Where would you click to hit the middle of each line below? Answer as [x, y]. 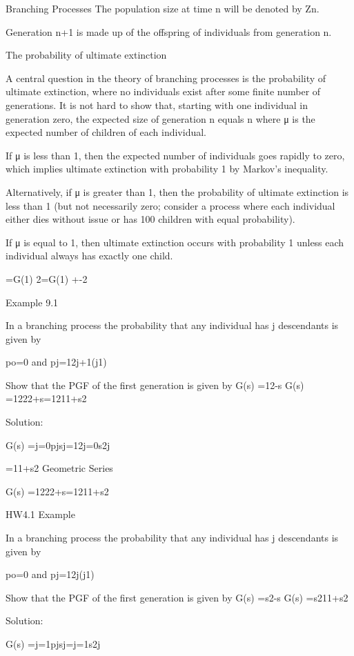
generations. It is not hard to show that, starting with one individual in [157, 105]
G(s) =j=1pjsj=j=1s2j [53, 644]
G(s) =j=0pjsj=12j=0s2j [58, 445]
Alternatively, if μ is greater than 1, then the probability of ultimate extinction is [177, 191]
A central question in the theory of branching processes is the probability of [166, 78]
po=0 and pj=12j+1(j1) [56, 362]
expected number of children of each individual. [106, 132]
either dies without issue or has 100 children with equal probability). [150, 219]
